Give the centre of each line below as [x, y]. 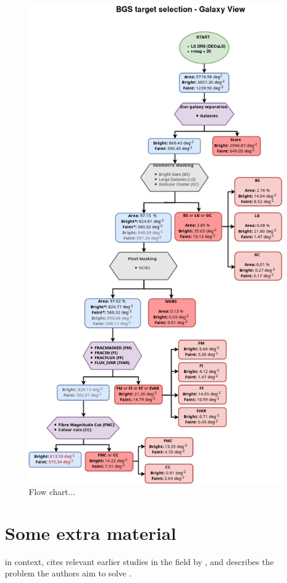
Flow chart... [52, 492]
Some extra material [91, 532]
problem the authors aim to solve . [68, 573]
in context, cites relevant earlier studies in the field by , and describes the [139, 561]
